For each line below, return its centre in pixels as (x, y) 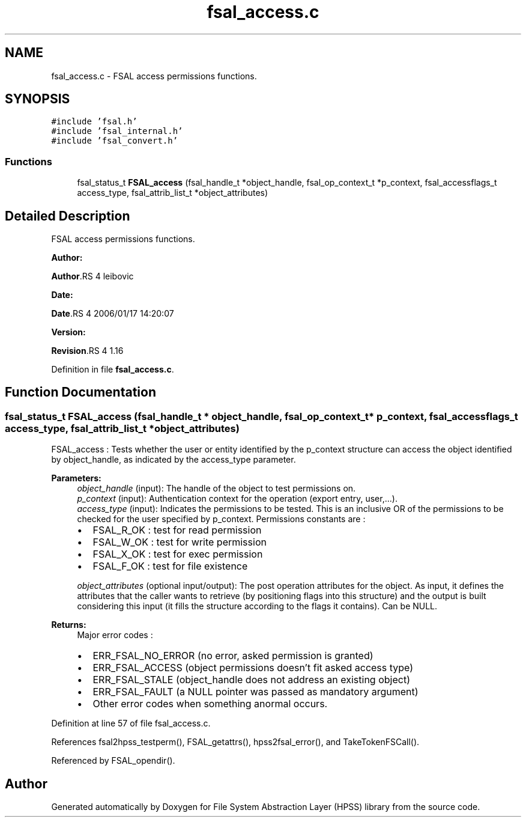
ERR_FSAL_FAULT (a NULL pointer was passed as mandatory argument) (255, 692)
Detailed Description (68, 216)
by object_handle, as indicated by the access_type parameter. (174, 460)
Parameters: (76, 478)
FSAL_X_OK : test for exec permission (178, 554)
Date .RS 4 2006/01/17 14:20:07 (113, 314)
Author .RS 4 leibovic (92, 276)
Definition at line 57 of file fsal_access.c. (131, 723)
